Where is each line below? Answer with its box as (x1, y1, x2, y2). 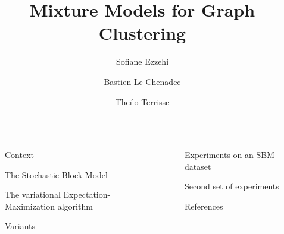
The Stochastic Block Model (5, 168, 108, 181)
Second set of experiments (184, 180, 279, 192)
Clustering (98, 21, 186, 45)
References (184, 200, 223, 212)
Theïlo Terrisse (115, 95, 170, 107)
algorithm (57, 200, 93, 212)
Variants (5, 220, 36, 232)
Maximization (5, 200, 55, 212)
